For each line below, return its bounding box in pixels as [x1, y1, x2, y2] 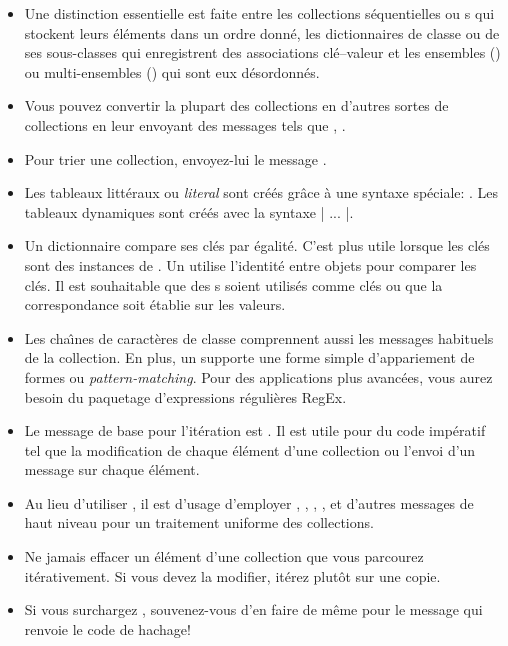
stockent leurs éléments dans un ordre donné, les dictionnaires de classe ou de [24, 22, 500, 43]
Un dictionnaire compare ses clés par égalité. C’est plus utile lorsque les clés [24, 235, 490, 256]
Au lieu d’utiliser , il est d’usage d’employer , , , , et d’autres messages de [24, 492, 474, 513]
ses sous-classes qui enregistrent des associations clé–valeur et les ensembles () [24, 42, 501, 63]
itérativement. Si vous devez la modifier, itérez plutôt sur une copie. [24, 565, 441, 586]
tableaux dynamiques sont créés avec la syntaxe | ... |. [24, 201, 354, 222]
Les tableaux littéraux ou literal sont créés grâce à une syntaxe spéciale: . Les [24, 182, 499, 203]
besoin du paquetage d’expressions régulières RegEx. [24, 386, 347, 407]
